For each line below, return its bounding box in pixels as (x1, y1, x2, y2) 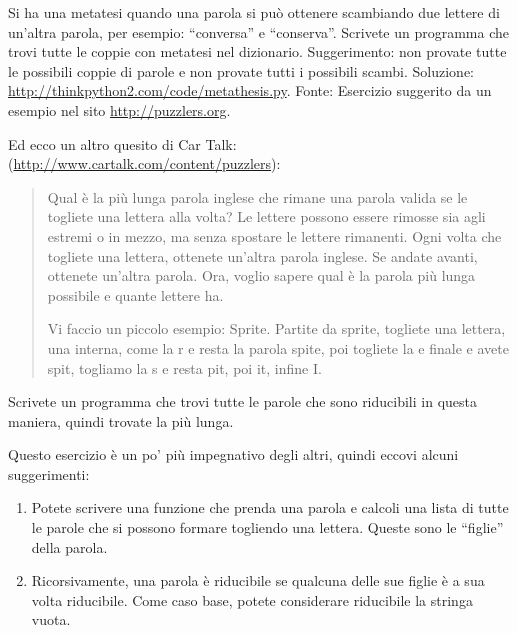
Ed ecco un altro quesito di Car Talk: (8, 133, 237, 154)
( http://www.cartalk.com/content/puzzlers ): (8, 153, 281, 174)
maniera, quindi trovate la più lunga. (8, 410, 234, 431)
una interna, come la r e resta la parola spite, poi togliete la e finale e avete (47, 337, 509, 358)
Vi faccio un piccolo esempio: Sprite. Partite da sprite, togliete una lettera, (47, 318, 506, 339)
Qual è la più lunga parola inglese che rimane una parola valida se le (47, 186, 468, 207)
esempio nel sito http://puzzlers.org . (8, 99, 231, 120)
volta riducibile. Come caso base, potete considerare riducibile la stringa (31, 589, 473, 610)
